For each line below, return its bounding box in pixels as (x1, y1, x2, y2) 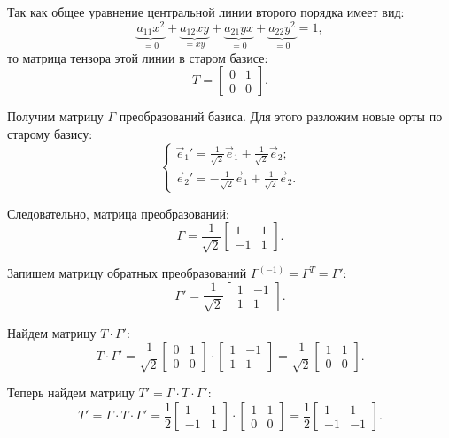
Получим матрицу (7, 107, 104, 126)
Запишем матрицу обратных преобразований (7, 264, 247, 282)
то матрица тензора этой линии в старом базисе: (7, 48, 268, 66)
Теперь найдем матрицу (7, 383, 135, 402)
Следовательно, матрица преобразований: (7, 204, 229, 222)
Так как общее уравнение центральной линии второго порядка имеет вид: (7, 3, 405, 20)
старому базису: (7, 124, 93, 142)
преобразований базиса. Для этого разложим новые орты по (119, 107, 443, 126)
